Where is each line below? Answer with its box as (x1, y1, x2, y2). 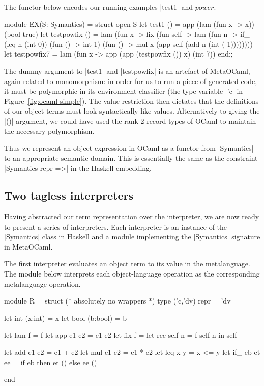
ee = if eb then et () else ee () (4, 356, 97, 367)
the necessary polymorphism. (4, 125, 95, 136)
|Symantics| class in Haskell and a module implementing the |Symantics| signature (4, 231, 260, 242)
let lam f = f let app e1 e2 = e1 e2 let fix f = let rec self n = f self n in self (4, 329, 237, 340)
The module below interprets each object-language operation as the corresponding (4, 268, 260, 279)
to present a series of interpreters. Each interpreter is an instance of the (4, 221, 227, 232)
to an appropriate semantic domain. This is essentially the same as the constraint (4, 152, 258, 163)
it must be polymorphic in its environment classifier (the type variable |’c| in (4, 86, 243, 96)
